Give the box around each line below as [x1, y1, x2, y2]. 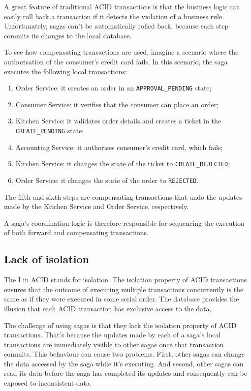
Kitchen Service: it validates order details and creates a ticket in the [15, 116, 221, 126]
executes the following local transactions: [4, 66, 127, 76]
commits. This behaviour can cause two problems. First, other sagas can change [4, 349, 245, 359]
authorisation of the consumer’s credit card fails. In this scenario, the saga [4, 56, 228, 66]
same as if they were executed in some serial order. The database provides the [4, 294, 239, 304]
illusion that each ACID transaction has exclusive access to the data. [4, 303, 212, 313]
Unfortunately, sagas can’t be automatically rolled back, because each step [4, 21, 229, 31]
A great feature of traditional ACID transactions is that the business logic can [4, 1, 240, 11]
